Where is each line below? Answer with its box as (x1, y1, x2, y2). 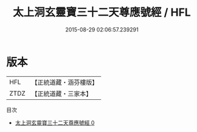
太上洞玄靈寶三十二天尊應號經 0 (15, 119, 95, 126)
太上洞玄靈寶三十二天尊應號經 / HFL (13, 5, 191, 19)
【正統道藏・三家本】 (31, 89, 93, 97)
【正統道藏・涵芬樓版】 (31, 78, 99, 87)
